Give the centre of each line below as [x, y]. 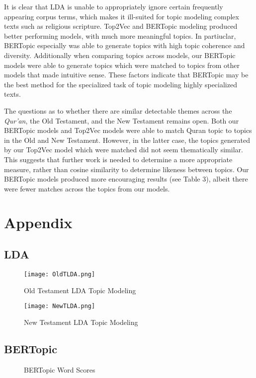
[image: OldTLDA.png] [60, 274]
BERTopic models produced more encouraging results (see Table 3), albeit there [126, 179]
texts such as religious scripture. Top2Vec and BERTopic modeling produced [121, 26]
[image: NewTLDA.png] [60, 306]
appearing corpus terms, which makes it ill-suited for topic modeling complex [122, 16]
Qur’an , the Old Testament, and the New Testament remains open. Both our [122, 120]
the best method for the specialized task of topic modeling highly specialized [121, 84]
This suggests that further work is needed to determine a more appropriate [118, 159]
